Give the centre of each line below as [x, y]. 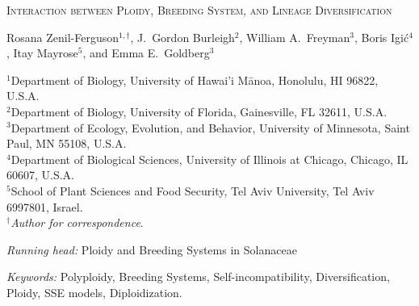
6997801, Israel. [45, 206]
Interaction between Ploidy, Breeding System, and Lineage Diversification [199, 10]
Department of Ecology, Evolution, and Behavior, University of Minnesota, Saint [210, 127]
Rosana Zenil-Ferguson [63, 37]
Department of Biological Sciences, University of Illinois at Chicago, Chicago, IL [209, 159]
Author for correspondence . [77, 222]
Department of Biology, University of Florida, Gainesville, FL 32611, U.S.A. [199, 111]
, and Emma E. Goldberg [146, 53]
